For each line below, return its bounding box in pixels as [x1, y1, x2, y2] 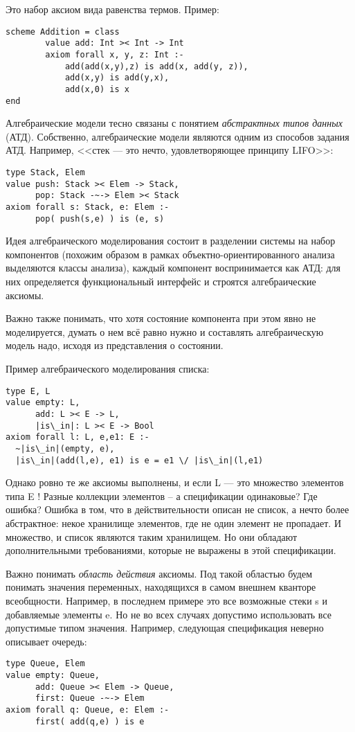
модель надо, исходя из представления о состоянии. [6, 338, 224, 352]
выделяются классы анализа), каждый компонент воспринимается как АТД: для [6, 260, 341, 275]
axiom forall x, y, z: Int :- [45, 49, 184, 60]
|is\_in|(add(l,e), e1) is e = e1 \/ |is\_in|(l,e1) [15, 455, 264, 465]
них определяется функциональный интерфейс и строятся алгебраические [6, 274, 316, 289]
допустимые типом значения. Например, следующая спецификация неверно [6, 621, 324, 635]
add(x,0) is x [64, 84, 129, 94]
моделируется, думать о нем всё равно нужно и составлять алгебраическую [6, 324, 324, 339]
